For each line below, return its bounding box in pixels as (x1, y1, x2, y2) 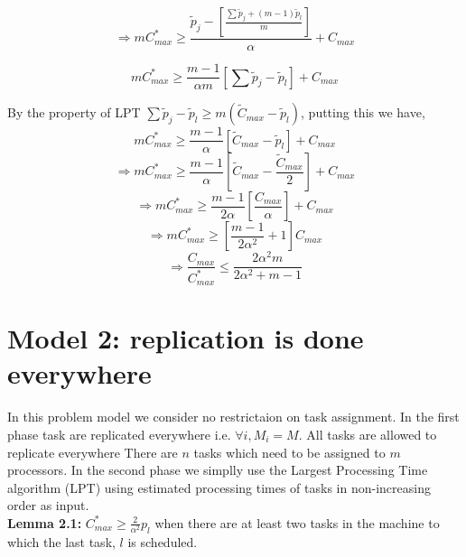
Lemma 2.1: (7, 513, 82, 532)
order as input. (7, 496, 89, 515)
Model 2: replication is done (7, 320, 364, 357)
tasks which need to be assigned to (193, 442, 386, 461)
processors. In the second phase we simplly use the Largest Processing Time (7, 460, 428, 479)
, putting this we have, (301, 103, 425, 122)
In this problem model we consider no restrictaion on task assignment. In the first (7, 407, 460, 426)
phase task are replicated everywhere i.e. (7, 425, 231, 443)
